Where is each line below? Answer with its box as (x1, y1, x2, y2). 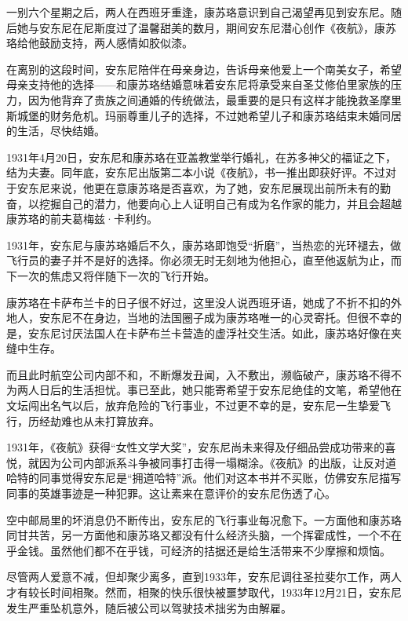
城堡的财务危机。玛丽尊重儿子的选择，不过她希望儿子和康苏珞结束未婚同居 (16, 107, 402, 123)
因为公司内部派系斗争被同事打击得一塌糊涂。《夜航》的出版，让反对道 (38, 454, 396, 470)
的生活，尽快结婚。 (6, 122, 105, 139)
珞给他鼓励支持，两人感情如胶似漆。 (6, 35, 193, 51)
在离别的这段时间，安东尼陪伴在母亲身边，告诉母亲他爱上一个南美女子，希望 (6, 60, 402, 77)
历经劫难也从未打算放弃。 (27, 412, 160, 429)
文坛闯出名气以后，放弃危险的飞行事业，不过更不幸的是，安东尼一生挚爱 (6, 397, 380, 414)
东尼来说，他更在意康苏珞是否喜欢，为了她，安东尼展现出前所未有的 (27, 179, 380, 195)
